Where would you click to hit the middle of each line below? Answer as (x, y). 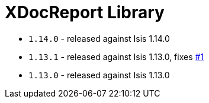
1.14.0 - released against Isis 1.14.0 (99, 38)
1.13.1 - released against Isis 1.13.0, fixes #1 (116, 57)
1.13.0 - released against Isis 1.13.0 (99, 75)
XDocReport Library (85, 12)
